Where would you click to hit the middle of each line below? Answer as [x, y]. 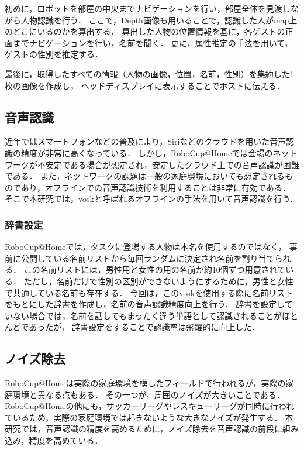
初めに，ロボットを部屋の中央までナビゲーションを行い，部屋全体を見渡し [148, 8]
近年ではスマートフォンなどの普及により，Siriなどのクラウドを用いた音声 [146, 141]
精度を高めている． [66, 440]
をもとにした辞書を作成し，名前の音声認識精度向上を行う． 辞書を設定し [145, 304]
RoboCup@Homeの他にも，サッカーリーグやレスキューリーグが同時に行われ [150, 406]
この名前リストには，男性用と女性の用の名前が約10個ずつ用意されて [155, 269]
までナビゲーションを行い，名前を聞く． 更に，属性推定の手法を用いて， [153, 42]
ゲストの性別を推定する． [54, 54]
